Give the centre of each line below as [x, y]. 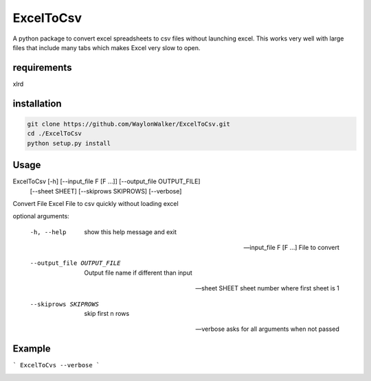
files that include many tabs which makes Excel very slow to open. [106, 47]
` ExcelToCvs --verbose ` [56, 365]
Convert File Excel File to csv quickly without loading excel [95, 203]
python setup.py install [69, 143]
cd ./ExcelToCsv [55, 134]
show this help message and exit [130, 232]
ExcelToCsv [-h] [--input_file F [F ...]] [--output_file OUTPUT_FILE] [106, 181]
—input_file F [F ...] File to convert [291, 248]
